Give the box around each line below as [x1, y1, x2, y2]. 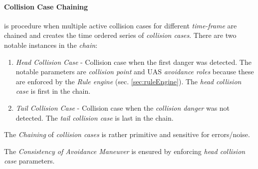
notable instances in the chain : [4, 39, 98, 50]
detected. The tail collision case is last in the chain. [15, 112, 174, 123]
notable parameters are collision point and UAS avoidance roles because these [15, 66, 254, 77]
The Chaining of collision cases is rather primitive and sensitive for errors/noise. [4, 129, 250, 140]
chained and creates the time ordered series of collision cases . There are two [4, 30, 237, 40]
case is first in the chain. [15, 86, 91, 96]
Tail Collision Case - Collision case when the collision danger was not [15, 102, 230, 113]
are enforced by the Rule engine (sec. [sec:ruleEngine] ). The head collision [15, 76, 242, 86]
